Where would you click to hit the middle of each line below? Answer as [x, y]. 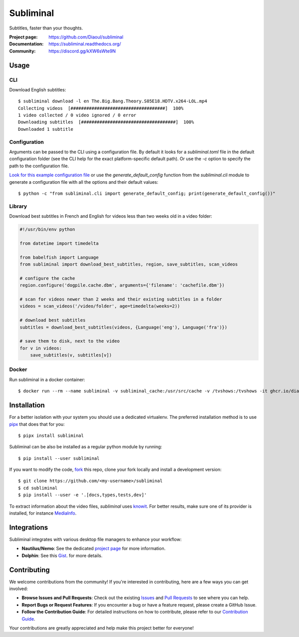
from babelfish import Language [59, 257]
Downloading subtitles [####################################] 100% [106, 122]
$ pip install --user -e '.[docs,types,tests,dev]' [82, 495]
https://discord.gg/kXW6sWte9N [82, 51]
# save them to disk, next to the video [70, 341]
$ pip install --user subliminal [59, 458]
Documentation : [26, 44]
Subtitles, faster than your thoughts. [46, 28]
